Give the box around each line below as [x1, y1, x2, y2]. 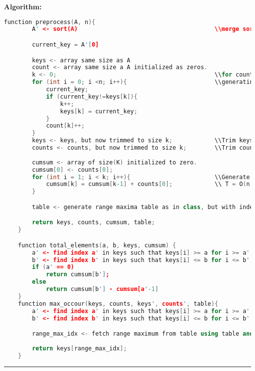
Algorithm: [4, 1, 42, 11]
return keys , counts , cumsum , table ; [32, 219, 155, 226]
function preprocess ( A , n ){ [4, 18, 96, 26]
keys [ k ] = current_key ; [60, 107, 138, 115]
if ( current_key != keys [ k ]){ [46, 93, 138, 100]
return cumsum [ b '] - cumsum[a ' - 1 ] [46, 286, 159, 292]
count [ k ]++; [46, 122, 85, 130]
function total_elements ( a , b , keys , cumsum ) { [18, 241, 176, 249]
